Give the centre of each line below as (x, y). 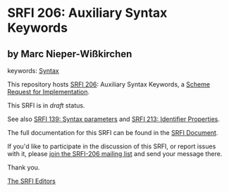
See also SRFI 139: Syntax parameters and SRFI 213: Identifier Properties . (114, 119)
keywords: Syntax (33, 71)
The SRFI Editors (32, 181)
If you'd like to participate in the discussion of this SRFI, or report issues (112, 146)
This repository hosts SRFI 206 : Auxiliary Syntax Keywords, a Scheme (109, 84)
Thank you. (24, 167)
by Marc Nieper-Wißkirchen (70, 54)
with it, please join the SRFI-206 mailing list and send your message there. (115, 154)
